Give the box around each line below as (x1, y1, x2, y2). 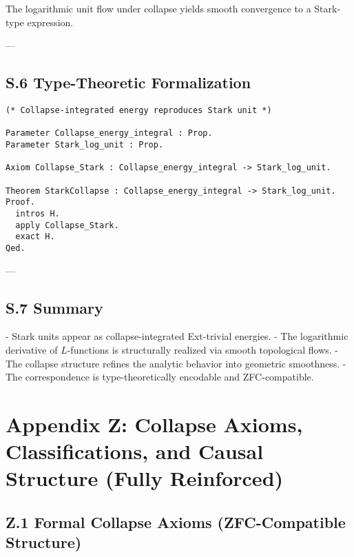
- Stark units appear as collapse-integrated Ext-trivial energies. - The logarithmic (6, 329, 348, 343)
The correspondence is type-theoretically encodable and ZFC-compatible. (6, 369, 314, 384)
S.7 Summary (6, 296, 103, 318)
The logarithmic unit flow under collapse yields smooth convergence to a (6, 1, 311, 15)
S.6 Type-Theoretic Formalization (6, 72, 251, 93)
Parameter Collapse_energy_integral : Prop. (6, 128, 213, 139)
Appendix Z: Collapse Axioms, (6, 409, 303, 438)
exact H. (15, 232, 55, 242)
